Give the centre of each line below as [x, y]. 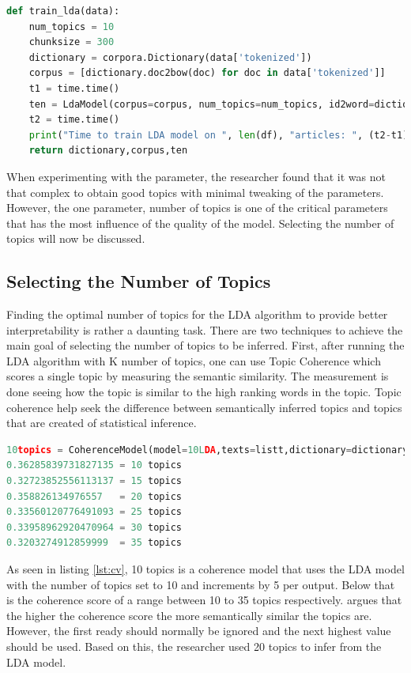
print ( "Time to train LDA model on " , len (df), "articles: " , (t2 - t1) [219, 135]
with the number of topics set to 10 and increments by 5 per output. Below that [201, 584]
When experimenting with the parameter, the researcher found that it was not [196, 176]
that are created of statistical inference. [102, 423]
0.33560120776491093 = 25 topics [94, 512]
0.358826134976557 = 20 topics [94, 496]
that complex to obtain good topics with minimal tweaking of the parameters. [195, 192]
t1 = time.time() [74, 88]
